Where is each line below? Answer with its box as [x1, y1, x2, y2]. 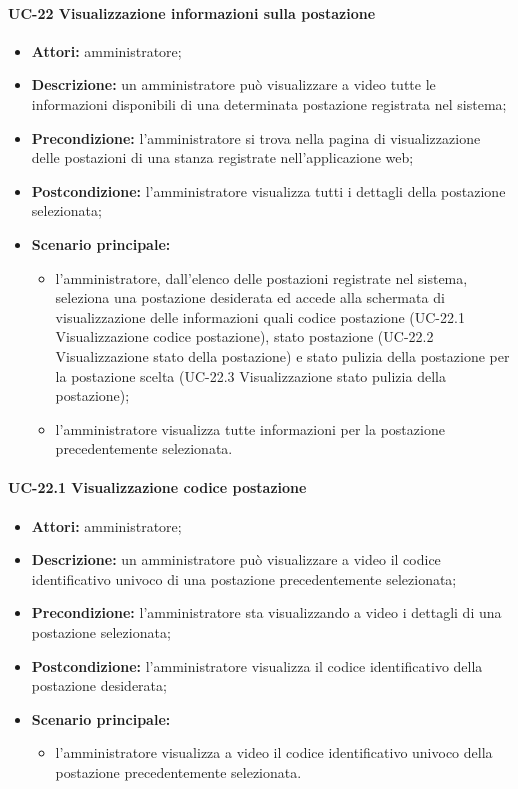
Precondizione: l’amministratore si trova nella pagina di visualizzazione [31, 127, 481, 148]
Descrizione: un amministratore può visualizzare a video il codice [31, 549, 441, 570]
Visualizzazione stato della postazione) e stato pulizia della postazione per [55, 345, 510, 366]
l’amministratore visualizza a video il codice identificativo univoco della [55, 742, 493, 763]
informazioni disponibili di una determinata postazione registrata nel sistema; [31, 93, 507, 114]
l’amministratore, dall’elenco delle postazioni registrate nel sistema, [55, 267, 468, 288]
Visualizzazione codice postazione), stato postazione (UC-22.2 [55, 326, 434, 347]
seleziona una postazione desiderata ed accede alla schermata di [55, 287, 445, 308]
